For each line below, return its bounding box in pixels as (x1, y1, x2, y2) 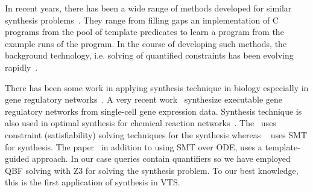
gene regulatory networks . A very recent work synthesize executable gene (5, 93, 283, 106)
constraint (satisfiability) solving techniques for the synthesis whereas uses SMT (5, 128, 308, 141)
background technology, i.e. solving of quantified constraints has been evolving (5, 49, 294, 62)
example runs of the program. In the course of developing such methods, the (5, 37, 287, 50)
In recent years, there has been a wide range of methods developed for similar (5, 2, 292, 14)
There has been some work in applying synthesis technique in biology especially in (5, 81, 309, 94)
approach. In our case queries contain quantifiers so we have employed (32, 152, 291, 165)
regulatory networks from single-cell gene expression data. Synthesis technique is (5, 104, 302, 117)
